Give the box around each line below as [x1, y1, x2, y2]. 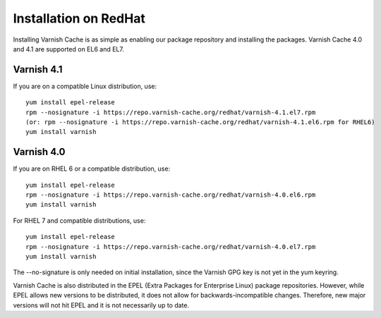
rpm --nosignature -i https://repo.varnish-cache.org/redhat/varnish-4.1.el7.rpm [25, 108, 316, 116]
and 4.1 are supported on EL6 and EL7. [13, 44, 125, 53]
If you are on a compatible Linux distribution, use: [13, 82, 157, 90]
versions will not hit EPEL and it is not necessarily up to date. [13, 300, 190, 310]
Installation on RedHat [13, 11, 146, 26]
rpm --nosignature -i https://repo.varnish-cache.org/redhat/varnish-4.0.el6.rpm [25, 191, 316, 199]
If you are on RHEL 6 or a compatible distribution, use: [13, 164, 171, 173]
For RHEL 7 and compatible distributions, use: [13, 216, 146, 225]
